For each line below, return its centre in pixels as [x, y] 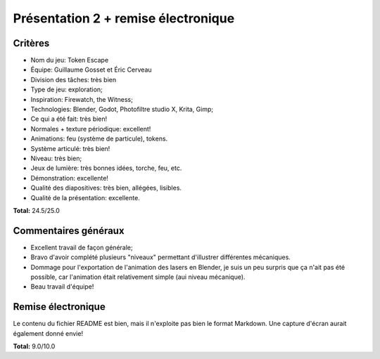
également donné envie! [48, 333]
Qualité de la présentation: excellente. [85, 197]
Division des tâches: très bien [74, 79]
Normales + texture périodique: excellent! [91, 129]
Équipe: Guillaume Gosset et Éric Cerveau [91, 70]
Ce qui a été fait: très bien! [69, 119]
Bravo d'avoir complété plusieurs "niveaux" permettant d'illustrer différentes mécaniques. [161, 257]
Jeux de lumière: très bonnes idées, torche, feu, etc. [106, 168]
